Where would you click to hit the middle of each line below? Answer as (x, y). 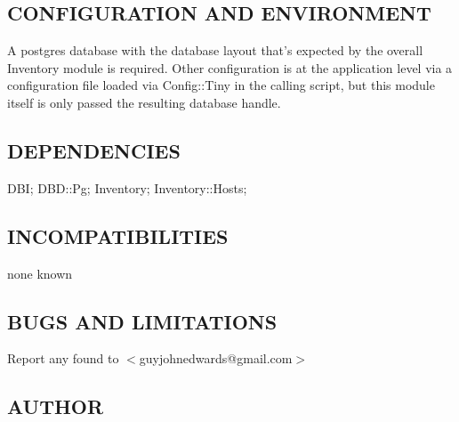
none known (40, 273)
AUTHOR (56, 406)
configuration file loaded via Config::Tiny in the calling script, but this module (221, 85)
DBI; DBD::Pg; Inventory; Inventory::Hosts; (127, 187)
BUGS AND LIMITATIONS (142, 321)
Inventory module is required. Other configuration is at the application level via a (230, 67)
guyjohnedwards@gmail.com (216, 358)
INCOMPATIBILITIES (118, 235)
